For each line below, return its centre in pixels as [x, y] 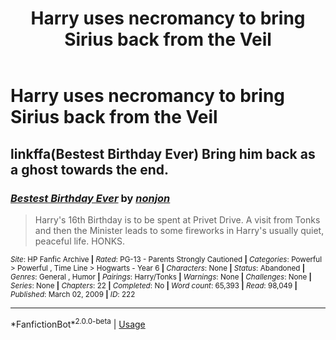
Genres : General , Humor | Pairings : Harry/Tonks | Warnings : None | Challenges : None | [161, 277]
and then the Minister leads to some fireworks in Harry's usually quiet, [179, 230]
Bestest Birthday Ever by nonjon [90, 198]
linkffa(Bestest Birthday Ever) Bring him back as [163, 153]
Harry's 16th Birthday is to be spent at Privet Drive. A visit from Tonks [177, 219]
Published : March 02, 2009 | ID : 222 [73, 294]
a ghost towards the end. [90, 169]
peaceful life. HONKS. [80, 241]
